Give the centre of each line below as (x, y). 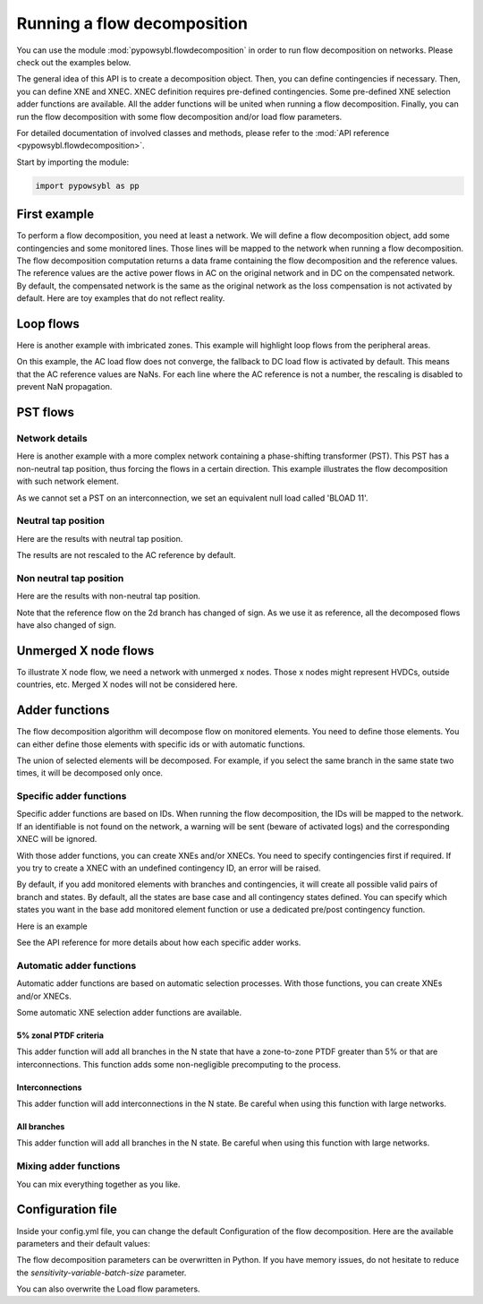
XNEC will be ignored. (57, 839)
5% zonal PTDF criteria (60, 1035)
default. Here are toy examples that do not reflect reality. (121, 298)
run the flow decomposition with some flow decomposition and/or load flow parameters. (179, 116)
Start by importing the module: (73, 162)
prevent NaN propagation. (64, 387)
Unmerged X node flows (85, 651)
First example (55, 214)
